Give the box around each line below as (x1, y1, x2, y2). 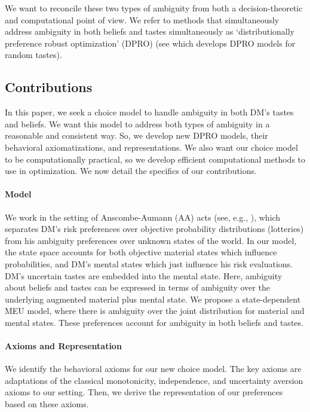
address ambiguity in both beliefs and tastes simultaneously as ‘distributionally (5, 25, 294, 38)
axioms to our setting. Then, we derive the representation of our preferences (5, 386, 283, 398)
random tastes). (5, 48, 62, 61)
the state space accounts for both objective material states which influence (5, 246, 277, 258)
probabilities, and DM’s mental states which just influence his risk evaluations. (5, 257, 293, 270)
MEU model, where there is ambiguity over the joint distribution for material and (5, 304, 305, 317)
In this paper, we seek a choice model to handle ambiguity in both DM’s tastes (5, 106, 294, 118)
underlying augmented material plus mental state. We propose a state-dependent (5, 292, 301, 305)
